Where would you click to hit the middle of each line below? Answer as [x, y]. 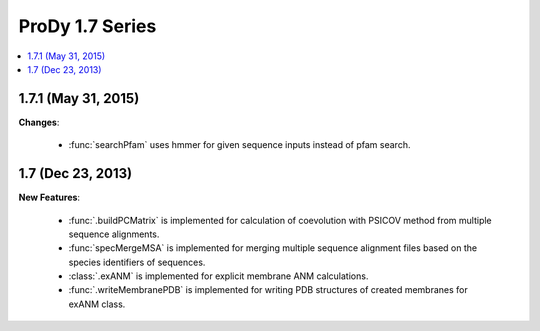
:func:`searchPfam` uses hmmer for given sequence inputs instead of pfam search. [239, 145]
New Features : [49, 197]
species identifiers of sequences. [137, 262]
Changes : [39, 122]
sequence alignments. [114, 234]
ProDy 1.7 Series [87, 26]
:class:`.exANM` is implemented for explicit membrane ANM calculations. [218, 276]
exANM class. [97, 304]
